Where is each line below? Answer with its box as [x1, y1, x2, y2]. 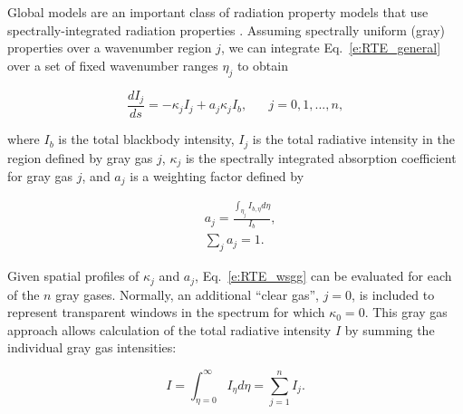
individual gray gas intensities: [7, 338, 177, 357]
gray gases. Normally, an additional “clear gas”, [55, 284, 319, 303]
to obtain [236, 55, 288, 74]
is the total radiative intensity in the [252, 130, 455, 149]
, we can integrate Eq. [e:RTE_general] [220, 38, 441, 57]
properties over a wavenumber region [7, 38, 212, 57]
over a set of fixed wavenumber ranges [7, 55, 218, 74]
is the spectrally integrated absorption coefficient [185, 148, 457, 167]
